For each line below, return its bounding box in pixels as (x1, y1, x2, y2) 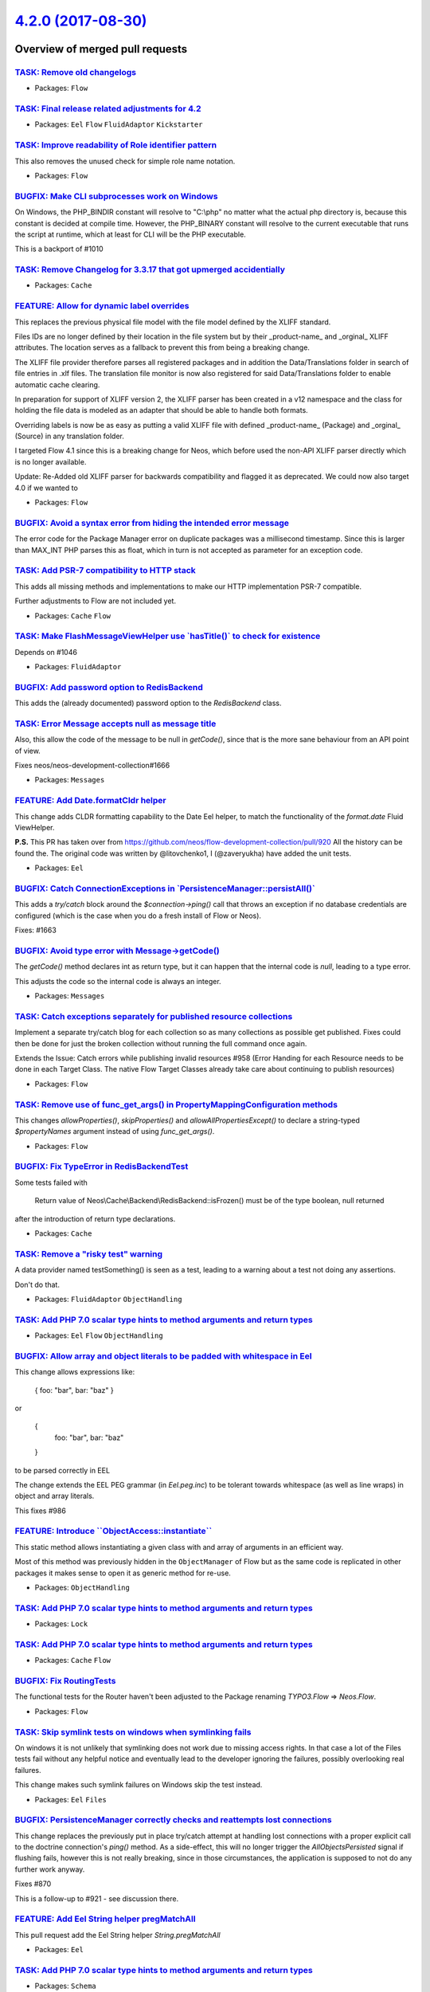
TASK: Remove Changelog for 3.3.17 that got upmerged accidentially (14, 264, 286, 275)
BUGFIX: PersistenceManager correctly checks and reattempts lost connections (14, 1814, 332, 1825)
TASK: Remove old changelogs (14, 66, 137, 77)
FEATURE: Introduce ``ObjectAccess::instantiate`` (14, 1526, 213, 1537)
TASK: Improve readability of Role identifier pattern (14, 139, 217, 151)
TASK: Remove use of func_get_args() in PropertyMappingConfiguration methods (14, 1099, 338, 1110)
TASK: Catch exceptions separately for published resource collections (14, 1010, 293, 1021)
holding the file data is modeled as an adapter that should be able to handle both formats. (14, 406, 308, 415)
